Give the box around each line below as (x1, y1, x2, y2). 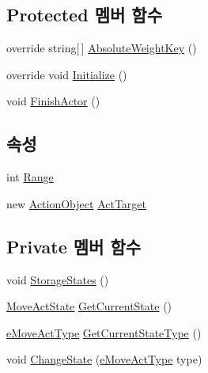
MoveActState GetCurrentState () (6, 298, 172, 314)
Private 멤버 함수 (6, 234, 142, 258)
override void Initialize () (6, 66, 127, 82)
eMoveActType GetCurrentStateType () (6, 324, 202, 341)
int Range (6, 169, 54, 185)
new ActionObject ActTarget (6, 195, 147, 211)
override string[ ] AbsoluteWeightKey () (6, 40, 197, 56)
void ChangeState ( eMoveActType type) (6, 351, 202, 367)
